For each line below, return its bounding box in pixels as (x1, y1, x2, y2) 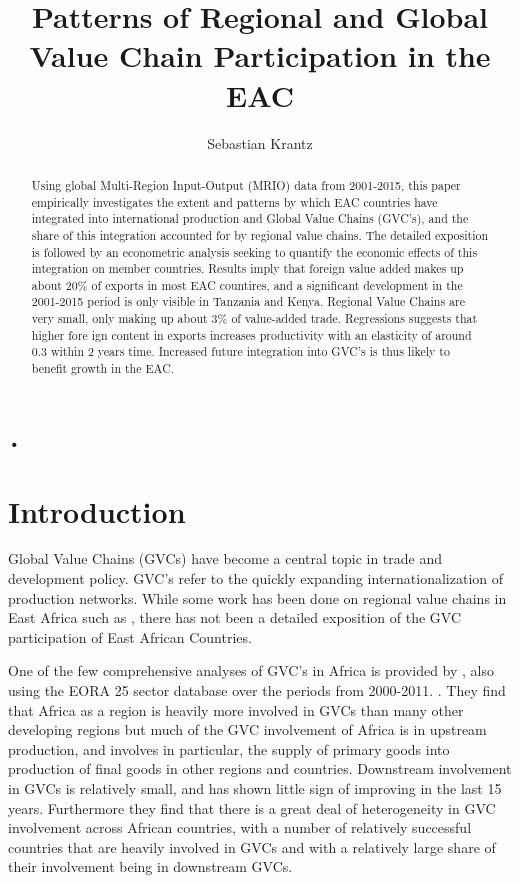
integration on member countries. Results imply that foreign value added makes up (31, 260, 464, 277)
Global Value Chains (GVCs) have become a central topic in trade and (8, 548, 443, 569)
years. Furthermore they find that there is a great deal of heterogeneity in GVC (8, 797, 496, 818)
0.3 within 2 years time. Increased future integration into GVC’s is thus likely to (31, 343, 450, 360)
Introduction (8, 490, 186, 531)
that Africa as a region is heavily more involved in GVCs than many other (8, 699, 464, 720)
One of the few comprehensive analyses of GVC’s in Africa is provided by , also (8, 660, 494, 681)
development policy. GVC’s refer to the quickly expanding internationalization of (8, 568, 504, 589)
